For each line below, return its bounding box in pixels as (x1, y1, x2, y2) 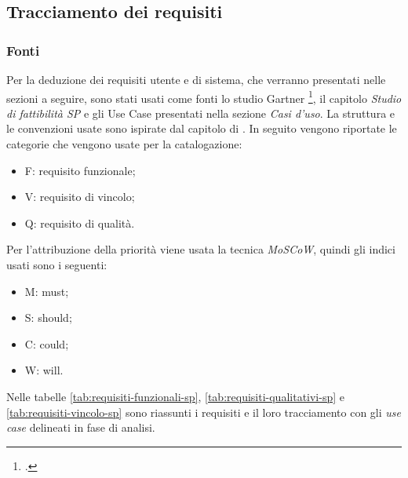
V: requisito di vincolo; (24, 188, 135, 205)
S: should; (24, 309, 72, 326)
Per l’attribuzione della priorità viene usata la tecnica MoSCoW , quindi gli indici (6, 241, 395, 257)
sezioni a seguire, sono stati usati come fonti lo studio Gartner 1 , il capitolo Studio (6, 87, 402, 106)
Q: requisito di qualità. (24, 214, 135, 231)
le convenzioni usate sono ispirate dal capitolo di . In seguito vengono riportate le (6, 120, 397, 137)
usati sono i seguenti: (6, 257, 107, 272)
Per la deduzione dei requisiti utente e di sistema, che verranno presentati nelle (6, 71, 386, 87)
